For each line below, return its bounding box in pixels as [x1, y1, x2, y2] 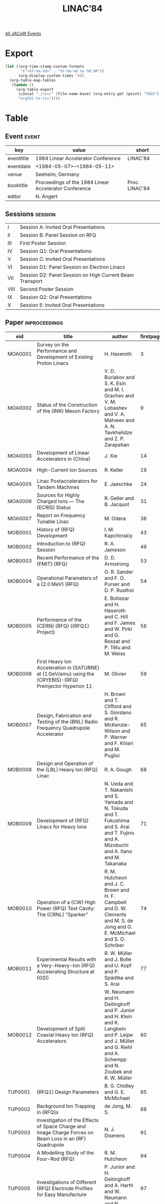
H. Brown [104, 691, 126, 698]
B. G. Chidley [104, 1082, 134, 1089]
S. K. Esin [104, 380, 126, 387]
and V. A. [104, 411, 125, 418]
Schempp [104, 1056, 127, 1063]
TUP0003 [7, 1129, 30, 1136]
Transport [19, 278, 43, 284]
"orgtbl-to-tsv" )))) [18, 96, 60, 101]
